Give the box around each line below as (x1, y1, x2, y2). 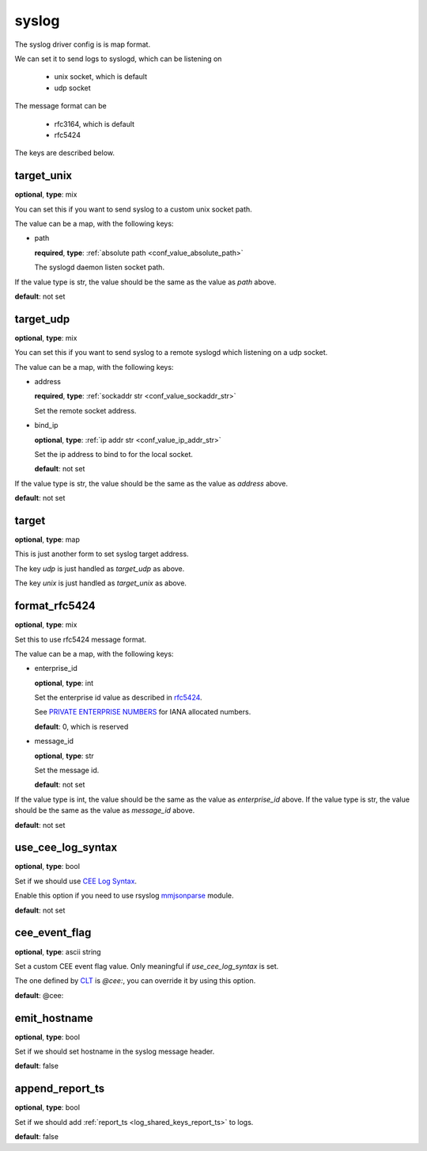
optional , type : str (34, 751, 94, 760)
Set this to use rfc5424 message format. (14, 635, 146, 644)
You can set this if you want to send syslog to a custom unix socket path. (14, 204, 252, 214)
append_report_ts (14, 1082, 105, 1096)
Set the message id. (34, 765, 100, 776)
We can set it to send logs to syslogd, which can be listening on (14, 54, 222, 63)
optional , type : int (34, 678, 94, 688)
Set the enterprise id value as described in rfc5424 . (34, 693, 202, 703)
